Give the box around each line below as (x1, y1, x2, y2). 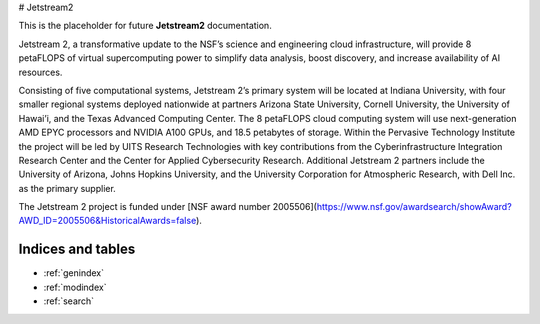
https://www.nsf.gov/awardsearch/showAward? (316, 201, 512, 213)
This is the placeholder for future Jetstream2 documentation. (18, 20, 272, 32)
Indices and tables (18, 241, 136, 258)
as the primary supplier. (18, 182, 117, 194)
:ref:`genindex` (43, 267, 105, 279)
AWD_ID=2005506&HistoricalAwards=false (18, 215, 197, 227)
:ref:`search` (43, 295, 95, 307)
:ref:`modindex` (43, 281, 107, 293)
